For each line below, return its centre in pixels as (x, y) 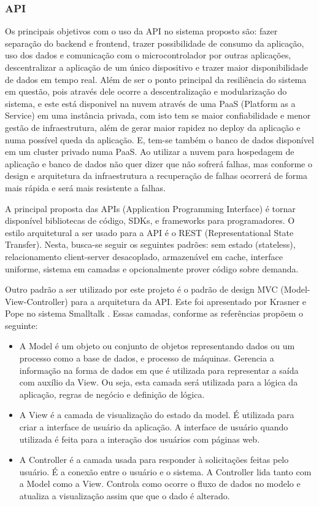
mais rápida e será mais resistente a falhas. (85, 187)
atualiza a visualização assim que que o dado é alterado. (125, 496)
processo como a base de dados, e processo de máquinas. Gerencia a (147, 358)
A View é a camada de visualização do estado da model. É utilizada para (157, 415)
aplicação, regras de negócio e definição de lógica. (112, 394)
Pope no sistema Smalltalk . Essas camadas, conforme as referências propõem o (154, 313)
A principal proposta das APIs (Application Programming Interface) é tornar (150, 208)
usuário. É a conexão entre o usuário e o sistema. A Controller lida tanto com (165, 471)
